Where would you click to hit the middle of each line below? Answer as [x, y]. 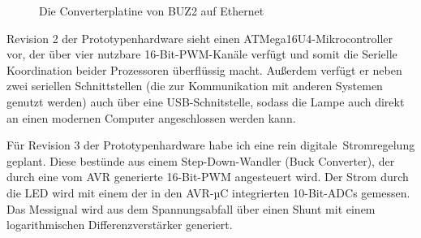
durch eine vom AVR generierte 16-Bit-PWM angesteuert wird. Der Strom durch [208, 177]
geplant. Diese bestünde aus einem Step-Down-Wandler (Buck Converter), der [201, 160]
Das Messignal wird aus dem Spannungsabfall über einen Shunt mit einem [191, 208]
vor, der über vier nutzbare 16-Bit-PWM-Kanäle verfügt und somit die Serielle [202, 54]
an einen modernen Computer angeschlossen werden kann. [151, 117]
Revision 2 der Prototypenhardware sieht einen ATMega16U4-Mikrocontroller [200, 38]
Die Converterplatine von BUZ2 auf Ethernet [152, 11]
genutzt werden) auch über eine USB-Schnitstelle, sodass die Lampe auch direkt [206, 101]
